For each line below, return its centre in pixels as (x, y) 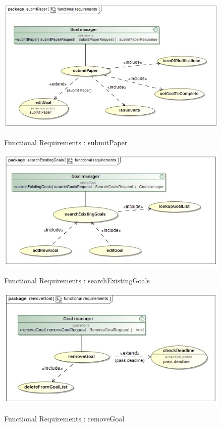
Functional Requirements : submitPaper (66, 142)
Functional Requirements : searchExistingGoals (77, 281)
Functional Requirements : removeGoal (64, 418)
